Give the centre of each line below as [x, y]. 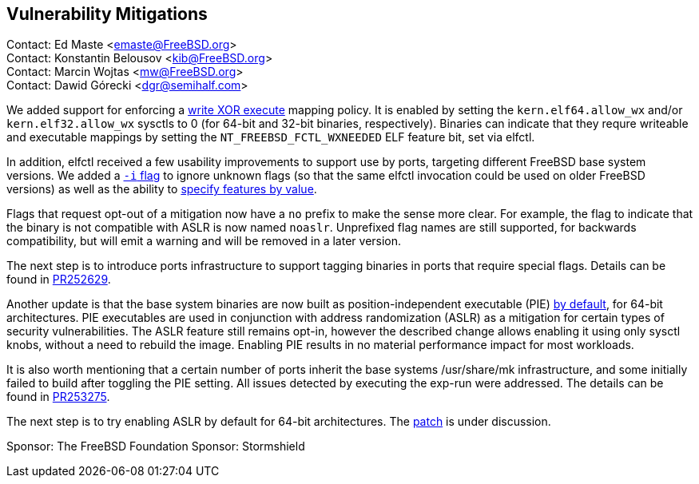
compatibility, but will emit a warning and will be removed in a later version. [204, 241]
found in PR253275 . [58, 397]
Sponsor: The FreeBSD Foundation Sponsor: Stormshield [156, 446]
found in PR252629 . [59, 280]
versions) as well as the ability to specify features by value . [162, 189]
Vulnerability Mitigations [107, 14]
